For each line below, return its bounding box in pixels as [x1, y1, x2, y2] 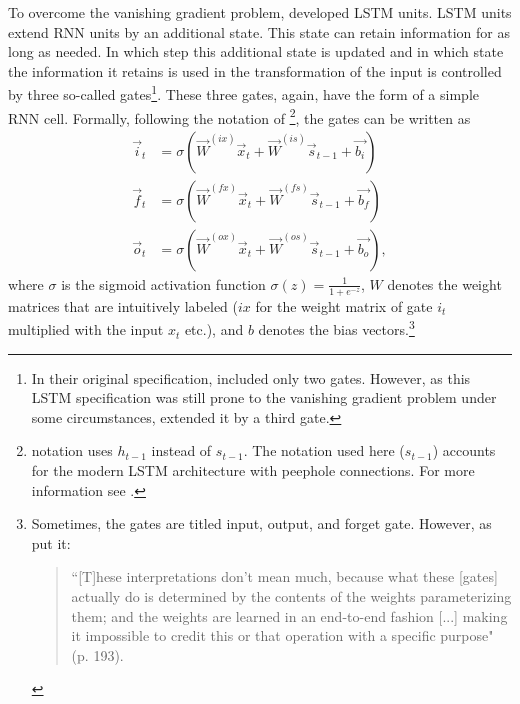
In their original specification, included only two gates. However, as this [31, 367, 471, 388]
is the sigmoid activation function [61, 273, 266, 294]
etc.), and [184, 319, 244, 340]
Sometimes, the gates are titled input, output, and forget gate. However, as [31, 513, 492, 534]
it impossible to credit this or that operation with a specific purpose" [71, 625, 494, 646]
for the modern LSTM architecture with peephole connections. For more [31, 460, 475, 481]
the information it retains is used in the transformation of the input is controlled [8, 60, 502, 81]
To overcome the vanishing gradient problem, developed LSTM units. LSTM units [8, 2, 512, 22]
